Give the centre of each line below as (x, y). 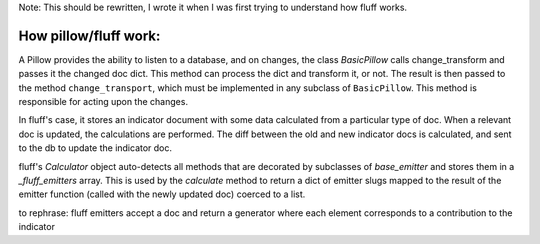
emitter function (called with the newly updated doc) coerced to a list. (162, 194)
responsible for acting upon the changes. (103, 102)
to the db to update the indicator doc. (95, 148)
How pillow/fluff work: (89, 35)
